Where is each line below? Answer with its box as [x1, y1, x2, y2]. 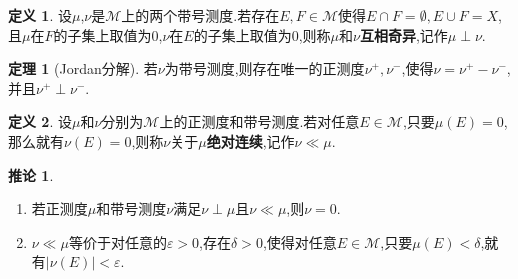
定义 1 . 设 [8, 5, 72, 25]
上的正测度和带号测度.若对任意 [159, 111, 360, 132]
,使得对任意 [262, 231, 337, 252]
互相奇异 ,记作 [359, 24, 448, 45]
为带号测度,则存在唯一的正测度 [164, 58, 365, 79]
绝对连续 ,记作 [206, 130, 295, 151]
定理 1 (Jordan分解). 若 [8, 58, 158, 79]
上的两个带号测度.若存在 [121, 5, 280, 25]
